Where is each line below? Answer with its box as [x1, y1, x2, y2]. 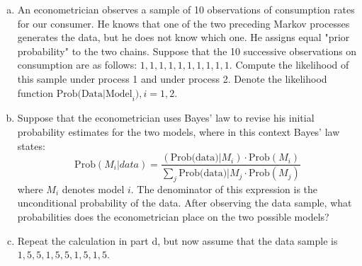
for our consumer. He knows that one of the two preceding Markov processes [17, 16, 350, 30]
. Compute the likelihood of [229, 57, 349, 72]
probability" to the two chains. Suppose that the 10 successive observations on [17, 43, 357, 58]
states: [17, 138, 45, 153]
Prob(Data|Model [56, 88, 132, 99]
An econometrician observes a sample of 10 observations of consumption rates [17, 2, 355, 16]
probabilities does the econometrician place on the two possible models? [17, 209, 329, 224]
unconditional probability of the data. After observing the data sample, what [17, 195, 352, 210]
